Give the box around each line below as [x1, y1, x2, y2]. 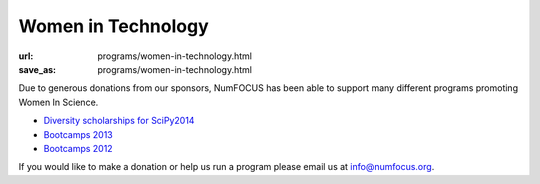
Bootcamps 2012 [43, 142, 114, 154]
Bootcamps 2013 [43, 128, 114, 140]
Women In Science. [18, 96, 99, 108]
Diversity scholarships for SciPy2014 [43, 115, 195, 127]
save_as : [18, 63, 57, 75]
